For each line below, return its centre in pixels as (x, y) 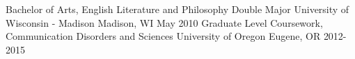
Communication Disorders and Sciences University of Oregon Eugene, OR (163, 36)
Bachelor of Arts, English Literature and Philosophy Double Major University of (177, 9)
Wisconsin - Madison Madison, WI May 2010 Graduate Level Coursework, (164, 22)
